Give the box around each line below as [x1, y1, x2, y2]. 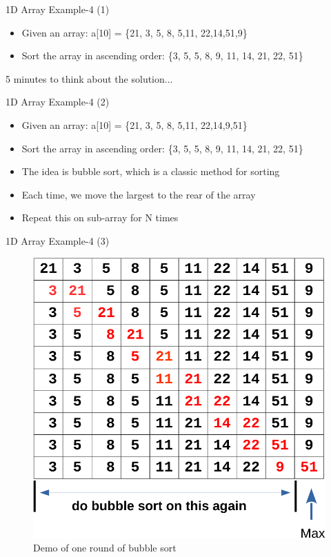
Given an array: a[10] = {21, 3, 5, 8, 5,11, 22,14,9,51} [21, 117, 248, 132]
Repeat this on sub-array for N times [21, 210, 179, 225]
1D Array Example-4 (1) [6, 2, 110, 16]
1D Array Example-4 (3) [6, 233, 110, 247]
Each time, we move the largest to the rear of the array [21, 187, 256, 201]
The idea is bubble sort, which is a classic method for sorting [21, 164, 280, 179]
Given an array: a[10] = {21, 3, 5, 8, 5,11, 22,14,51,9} [21, 25, 248, 39]
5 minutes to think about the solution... [6, 71, 173, 85]
